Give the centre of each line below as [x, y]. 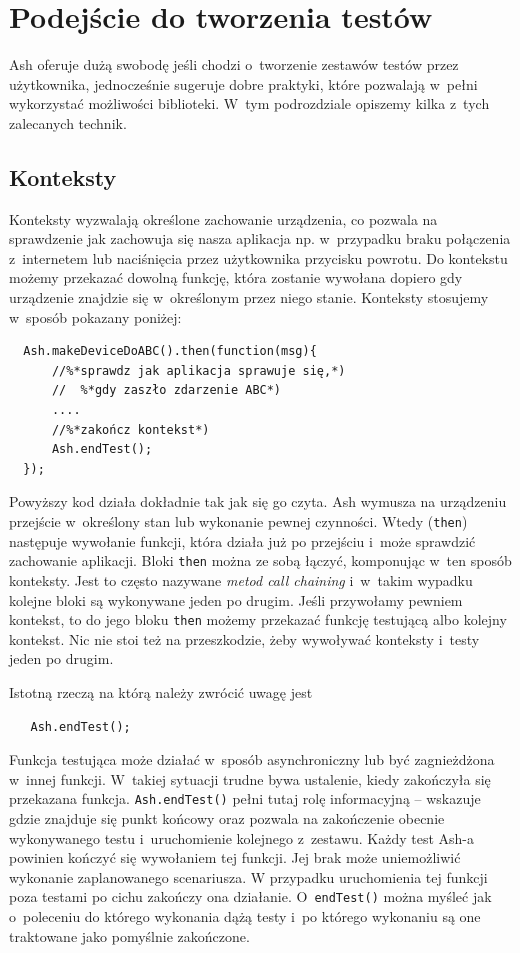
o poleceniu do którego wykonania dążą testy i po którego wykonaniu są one [245, 916]
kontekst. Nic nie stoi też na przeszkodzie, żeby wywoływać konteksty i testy [244, 638]
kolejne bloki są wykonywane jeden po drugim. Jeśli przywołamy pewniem [236, 599]
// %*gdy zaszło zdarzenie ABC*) [166, 390]
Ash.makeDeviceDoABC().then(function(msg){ [170, 351]
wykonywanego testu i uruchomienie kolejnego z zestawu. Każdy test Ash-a [242, 837]
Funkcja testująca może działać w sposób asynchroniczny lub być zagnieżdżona [252, 759]
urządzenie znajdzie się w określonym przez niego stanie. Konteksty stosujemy [249, 297]
